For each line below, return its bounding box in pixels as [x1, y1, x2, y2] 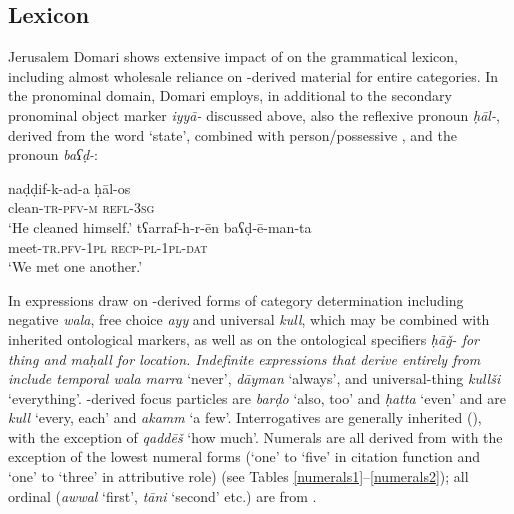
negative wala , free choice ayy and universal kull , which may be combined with [8, 309, 490, 330]
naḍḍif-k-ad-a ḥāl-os [8, 177, 131, 198]
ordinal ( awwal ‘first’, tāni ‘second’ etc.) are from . [8, 485, 317, 506]
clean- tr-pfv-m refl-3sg [8, 197, 155, 218]
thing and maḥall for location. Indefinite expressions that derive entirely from [8, 348, 481, 369]
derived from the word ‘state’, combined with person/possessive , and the [8, 124, 457, 145]
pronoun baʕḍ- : [8, 144, 99, 165]
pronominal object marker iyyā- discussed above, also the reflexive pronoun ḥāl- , [8, 104, 500, 125]
